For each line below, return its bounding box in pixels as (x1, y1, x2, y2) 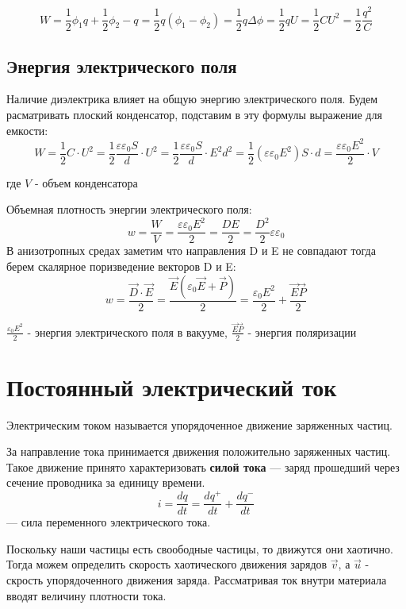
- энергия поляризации (247, 323, 357, 340)
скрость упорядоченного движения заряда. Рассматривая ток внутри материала (6, 571, 387, 588)
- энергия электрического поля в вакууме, (27, 323, 228, 340)
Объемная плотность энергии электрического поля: (6, 201, 252, 218)
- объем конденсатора (34, 174, 138, 191)
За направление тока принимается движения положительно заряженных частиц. (6, 443, 391, 460)
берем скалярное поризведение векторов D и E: (6, 258, 236, 275)
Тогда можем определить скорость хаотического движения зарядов (6, 556, 327, 572)
